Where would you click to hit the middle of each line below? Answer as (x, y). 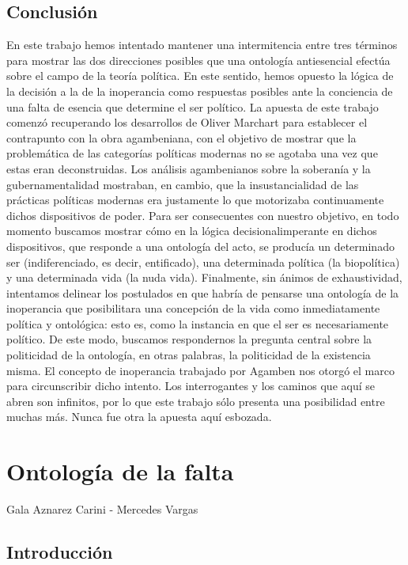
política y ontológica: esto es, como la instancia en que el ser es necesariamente (198, 323)
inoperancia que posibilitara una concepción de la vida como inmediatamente (193, 308)
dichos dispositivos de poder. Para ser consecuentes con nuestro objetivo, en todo (203, 215)
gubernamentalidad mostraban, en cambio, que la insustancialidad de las (183, 184)
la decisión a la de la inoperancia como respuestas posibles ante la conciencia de (200, 91)
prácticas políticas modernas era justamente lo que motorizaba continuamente (195, 200)
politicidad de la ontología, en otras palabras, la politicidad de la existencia (189, 355)
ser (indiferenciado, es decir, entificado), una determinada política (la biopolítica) (203, 262)
